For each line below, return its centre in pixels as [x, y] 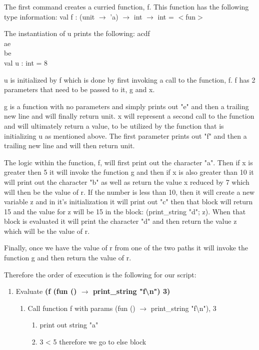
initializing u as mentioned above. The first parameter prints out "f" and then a [125, 135]
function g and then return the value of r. [68, 258]
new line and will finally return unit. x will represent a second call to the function [129, 116]
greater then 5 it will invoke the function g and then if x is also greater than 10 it [129, 172]
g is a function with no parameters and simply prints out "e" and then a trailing [126, 106]
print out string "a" [69, 325]
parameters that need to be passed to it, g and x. [79, 89]
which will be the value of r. [47, 231]
